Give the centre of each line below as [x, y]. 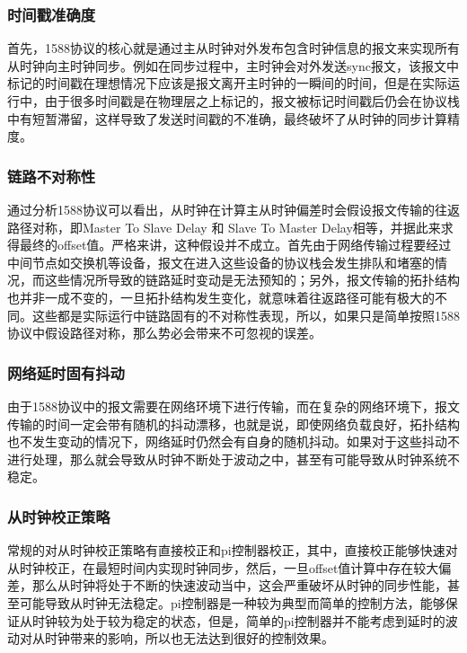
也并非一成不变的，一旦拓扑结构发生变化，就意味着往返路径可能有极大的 [221, 297]
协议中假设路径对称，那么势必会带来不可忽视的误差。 [164, 333]
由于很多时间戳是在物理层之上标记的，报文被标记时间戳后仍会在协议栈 [252, 101]
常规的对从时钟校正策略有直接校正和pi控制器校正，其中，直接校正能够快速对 [233, 550]
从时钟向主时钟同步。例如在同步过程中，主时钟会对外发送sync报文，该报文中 [233, 65]
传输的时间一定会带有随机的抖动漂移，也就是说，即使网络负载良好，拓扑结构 [233, 424]
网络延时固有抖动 [66, 372]
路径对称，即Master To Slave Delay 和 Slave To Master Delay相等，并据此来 [224, 227]
